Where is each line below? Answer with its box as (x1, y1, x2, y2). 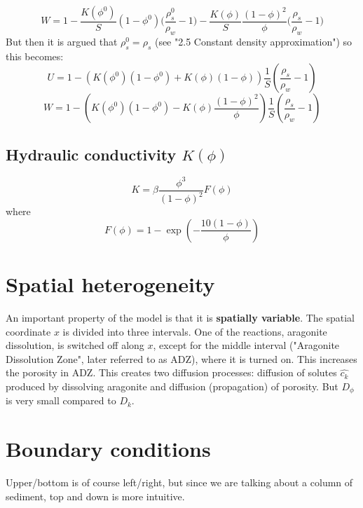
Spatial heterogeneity (6, 270, 215, 298)
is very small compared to (6, 393, 116, 408)
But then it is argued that (6, 34, 118, 48)
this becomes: (6, 48, 64, 63)
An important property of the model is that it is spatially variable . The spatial (6, 310, 355, 325)
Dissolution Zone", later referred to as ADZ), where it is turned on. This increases (6, 351, 357, 366)
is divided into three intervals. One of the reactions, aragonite (62, 324, 327, 338)
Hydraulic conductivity (6, 143, 177, 165)
